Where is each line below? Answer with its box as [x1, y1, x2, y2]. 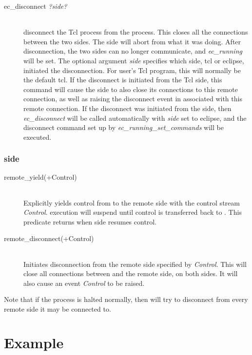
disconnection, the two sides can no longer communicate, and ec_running [23, 46, 242, 56]
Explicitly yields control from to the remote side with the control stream [23, 197, 240, 207]
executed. [23, 131, 52, 142]
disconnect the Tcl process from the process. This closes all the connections [23, 27, 248, 37]
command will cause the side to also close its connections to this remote [23, 84, 238, 94]
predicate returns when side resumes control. [23, 216, 157, 226]
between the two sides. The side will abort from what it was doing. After [23, 36, 241, 46]
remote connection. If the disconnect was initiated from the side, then [23, 103, 232, 113]
